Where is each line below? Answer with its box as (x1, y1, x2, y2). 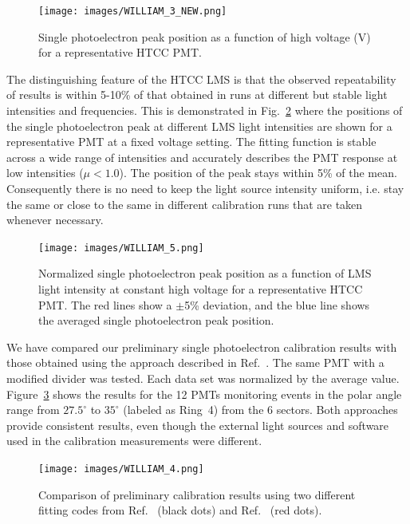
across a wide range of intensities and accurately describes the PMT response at (6, 148, 398, 165)
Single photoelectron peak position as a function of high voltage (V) (38, 28, 371, 45)
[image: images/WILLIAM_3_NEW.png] (38, 6, 227, 17)
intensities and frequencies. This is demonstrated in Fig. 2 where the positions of (6, 102, 403, 119)
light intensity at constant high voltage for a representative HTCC (38, 281, 363, 297)
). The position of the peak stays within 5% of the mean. (119, 164, 397, 181)
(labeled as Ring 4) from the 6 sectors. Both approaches (123, 401, 398, 418)
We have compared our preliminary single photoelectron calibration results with (6, 338, 397, 355)
